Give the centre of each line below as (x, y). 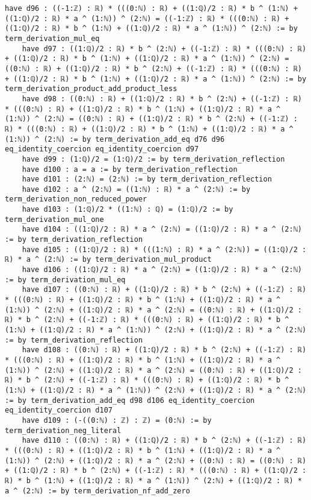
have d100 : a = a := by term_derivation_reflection (130, 169)
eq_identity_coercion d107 (59, 410)
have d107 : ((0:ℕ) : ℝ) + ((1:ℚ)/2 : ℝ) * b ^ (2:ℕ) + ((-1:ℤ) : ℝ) (164, 290)
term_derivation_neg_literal (63, 430)
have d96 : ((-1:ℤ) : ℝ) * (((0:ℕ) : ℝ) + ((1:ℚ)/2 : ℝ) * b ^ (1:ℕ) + (151, 8)
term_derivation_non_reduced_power (76, 199)
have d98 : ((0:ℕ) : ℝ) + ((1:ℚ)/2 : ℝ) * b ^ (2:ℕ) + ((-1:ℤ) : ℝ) (162, 99)
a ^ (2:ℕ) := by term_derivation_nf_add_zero (97, 491)
